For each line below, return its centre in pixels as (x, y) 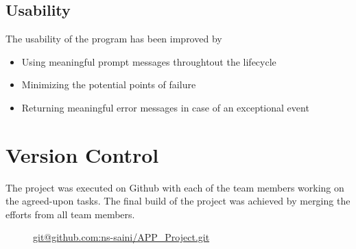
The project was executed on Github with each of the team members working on (175, 187)
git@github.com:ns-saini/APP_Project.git (121, 237)
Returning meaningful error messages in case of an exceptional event (165, 107)
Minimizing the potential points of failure (109, 84)
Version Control (82, 154)
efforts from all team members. (70, 214)
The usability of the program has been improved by (114, 39)
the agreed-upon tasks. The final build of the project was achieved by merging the (178, 201)
